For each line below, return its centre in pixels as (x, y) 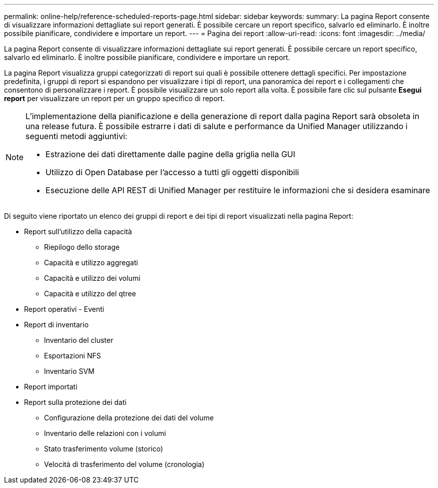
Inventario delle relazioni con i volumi (105, 433)
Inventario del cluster (79, 340)
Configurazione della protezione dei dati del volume (129, 418)
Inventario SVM (69, 371)
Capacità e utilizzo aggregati (91, 263)
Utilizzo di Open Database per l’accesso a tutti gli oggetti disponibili (172, 172)
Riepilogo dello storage (82, 247)
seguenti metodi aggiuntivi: (76, 136)
